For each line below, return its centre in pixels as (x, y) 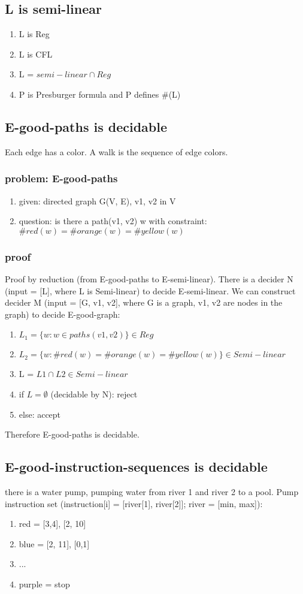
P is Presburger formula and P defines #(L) (100, 94)
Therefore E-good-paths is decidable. (72, 434)
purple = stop (44, 584)
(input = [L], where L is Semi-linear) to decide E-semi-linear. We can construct (150, 290)
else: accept (40, 414)
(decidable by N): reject (94, 394)
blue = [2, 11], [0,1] (54, 543)
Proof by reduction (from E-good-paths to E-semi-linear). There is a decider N (149, 279)
